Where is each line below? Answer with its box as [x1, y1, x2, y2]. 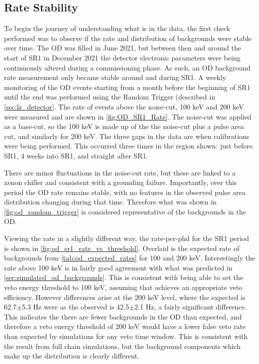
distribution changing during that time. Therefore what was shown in [4, 196, 217, 207]
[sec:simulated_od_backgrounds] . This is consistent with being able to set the [4, 272, 243, 282]
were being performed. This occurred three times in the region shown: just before [4, 140, 253, 151]
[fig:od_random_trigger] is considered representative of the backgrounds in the [4, 206, 246, 216]
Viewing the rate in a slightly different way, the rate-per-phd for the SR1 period [4, 233, 249, 243]
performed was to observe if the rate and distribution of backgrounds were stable [4, 32, 252, 43]
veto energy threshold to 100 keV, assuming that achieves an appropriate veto [4, 282, 242, 292]
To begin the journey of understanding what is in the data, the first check [4, 23, 230, 33]
